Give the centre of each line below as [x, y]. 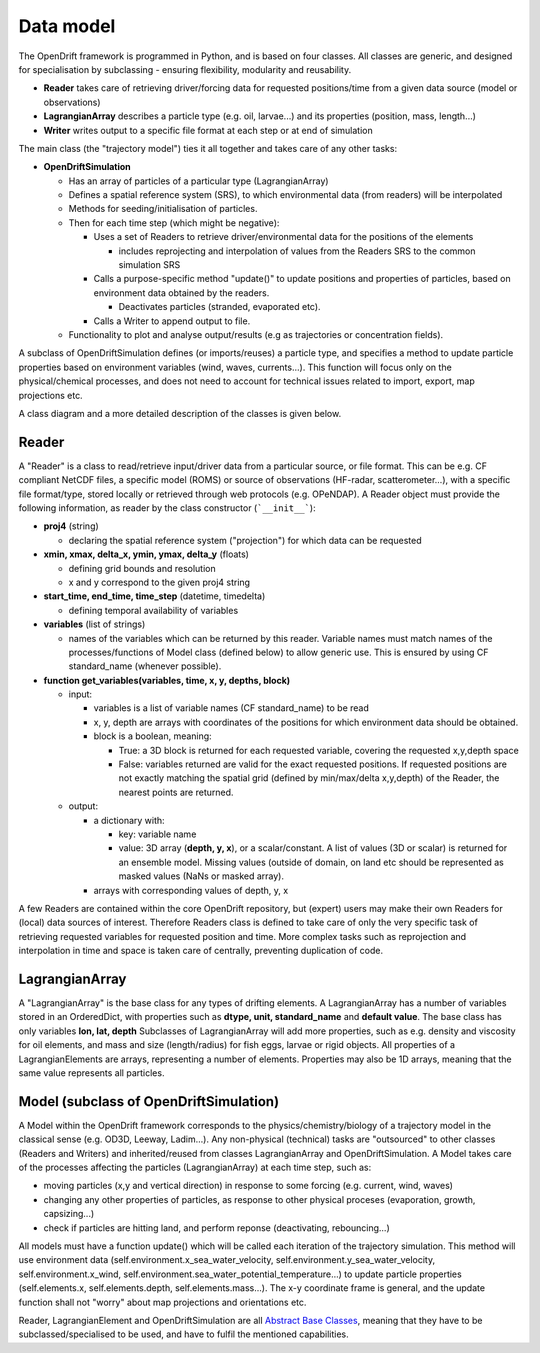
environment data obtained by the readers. [181, 292]
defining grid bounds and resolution [142, 568]
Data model [67, 26]
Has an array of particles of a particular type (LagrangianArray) [198, 181]
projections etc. [51, 395]
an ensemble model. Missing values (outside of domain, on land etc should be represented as [311, 862]
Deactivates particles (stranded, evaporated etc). [219, 307]
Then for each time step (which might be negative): [174, 222]
